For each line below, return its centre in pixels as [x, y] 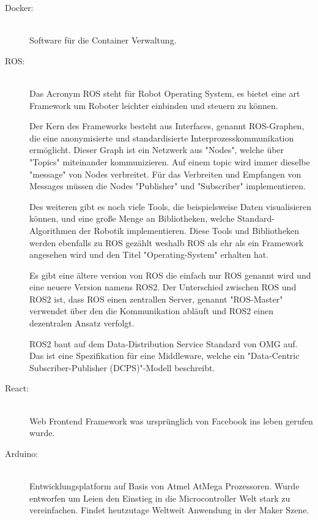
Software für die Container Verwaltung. [103, 40]
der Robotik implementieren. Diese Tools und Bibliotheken [189, 230]
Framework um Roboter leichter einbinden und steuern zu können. [154, 105]
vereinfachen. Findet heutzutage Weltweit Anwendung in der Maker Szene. [169, 510]
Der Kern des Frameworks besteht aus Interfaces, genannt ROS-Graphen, [167, 126]
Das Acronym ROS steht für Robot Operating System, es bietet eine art [165, 93]
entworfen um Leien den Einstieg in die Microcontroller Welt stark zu [160, 498]
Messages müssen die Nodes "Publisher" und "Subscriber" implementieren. [168, 186]
